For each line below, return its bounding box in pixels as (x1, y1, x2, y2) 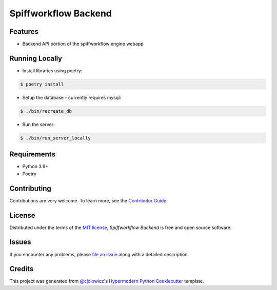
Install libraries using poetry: (22, 67, 83, 74)
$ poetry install (20, 81, 64, 87)
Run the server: (22, 121, 55, 128)
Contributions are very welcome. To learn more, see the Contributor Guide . (9, 197, 168, 203)
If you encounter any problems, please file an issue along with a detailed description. (9, 251, 189, 257)
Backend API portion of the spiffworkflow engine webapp (22, 41, 144, 47)
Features (9, 27, 38, 36)
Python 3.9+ (22, 163, 49, 170)
